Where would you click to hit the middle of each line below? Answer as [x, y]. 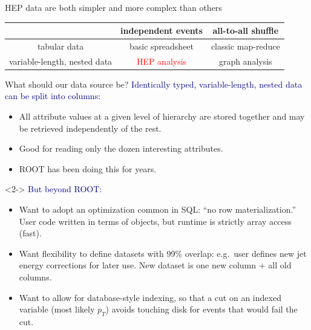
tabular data [61, 46]
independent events [162, 31]
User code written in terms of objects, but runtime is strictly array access [155, 221]
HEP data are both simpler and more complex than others [113, 7]
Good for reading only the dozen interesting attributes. [121, 148]
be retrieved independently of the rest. [90, 128]
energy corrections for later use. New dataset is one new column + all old [155, 265]
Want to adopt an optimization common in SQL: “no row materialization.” [158, 209]
